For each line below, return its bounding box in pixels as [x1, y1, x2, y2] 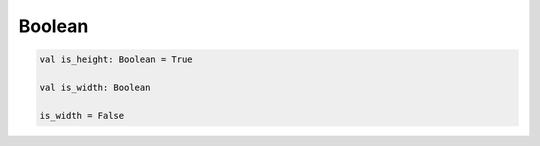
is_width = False [39, 110, 125, 121]
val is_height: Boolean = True [39, 54, 194, 65]
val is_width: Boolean [39, 81, 151, 93]
